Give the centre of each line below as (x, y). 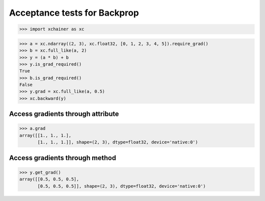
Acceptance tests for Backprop (74, 13)
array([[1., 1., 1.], (45, 135)
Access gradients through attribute (64, 114)
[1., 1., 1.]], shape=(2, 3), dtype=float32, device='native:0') (118, 142)
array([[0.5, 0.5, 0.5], (49, 179)
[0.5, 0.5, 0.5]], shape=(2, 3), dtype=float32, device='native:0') (122, 186)
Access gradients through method (63, 158)
